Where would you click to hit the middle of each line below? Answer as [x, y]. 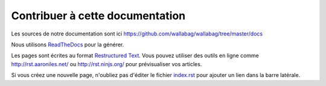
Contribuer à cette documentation [98, 16]
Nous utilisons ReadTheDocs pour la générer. [68, 45]
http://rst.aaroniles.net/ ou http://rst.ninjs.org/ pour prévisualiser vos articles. [107, 64]
